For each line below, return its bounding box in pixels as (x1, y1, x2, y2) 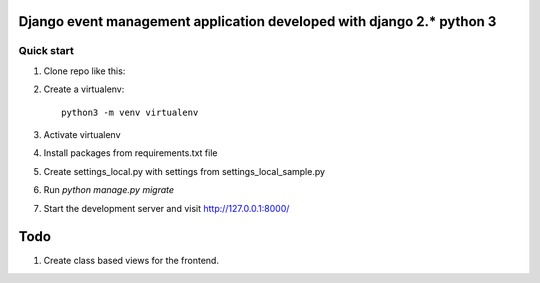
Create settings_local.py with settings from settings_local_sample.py (43, 165, 325, 177)
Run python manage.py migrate (43, 184, 175, 196)
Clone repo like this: (43, 65, 126, 77)
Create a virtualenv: (43, 83, 125, 95)
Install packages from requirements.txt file (43, 147, 218, 159)
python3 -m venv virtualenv (61, 106, 199, 118)
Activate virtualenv (43, 128, 121, 140)
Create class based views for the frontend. (43, 255, 220, 267)
